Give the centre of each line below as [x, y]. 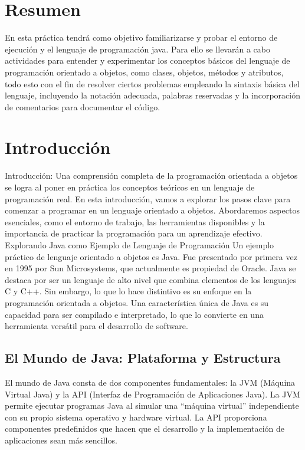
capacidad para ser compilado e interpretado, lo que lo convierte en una [134, 314]
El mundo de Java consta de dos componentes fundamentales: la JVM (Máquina [150, 382]
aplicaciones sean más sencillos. [61, 440]
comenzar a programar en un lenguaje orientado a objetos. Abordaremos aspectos [152, 210]
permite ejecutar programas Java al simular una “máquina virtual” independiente [152, 405]
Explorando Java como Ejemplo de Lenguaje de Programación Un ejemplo [140, 244]
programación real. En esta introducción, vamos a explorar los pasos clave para [148, 198]
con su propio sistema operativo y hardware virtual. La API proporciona [136, 417]
